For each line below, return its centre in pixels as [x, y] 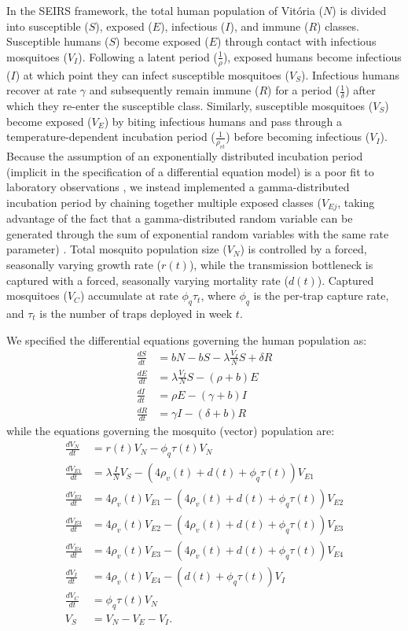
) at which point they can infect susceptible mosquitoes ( [152, 74]
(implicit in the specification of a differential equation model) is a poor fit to [190, 171]
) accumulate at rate [129, 295]
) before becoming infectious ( [298, 137]
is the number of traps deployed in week [136, 313]
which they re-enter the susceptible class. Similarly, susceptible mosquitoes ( [190, 106]
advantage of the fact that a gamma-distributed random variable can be [180, 218]
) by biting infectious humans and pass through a [223, 121]
